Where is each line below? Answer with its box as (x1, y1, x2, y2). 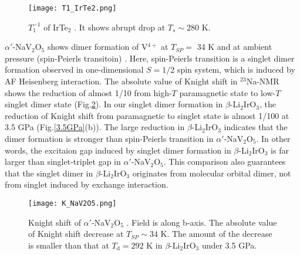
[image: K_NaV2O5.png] (28, 199, 117, 208)
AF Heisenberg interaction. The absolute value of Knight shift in (5, 75, 238, 87)
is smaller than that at (28, 239, 109, 251)
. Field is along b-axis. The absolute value (126, 216, 277, 228)
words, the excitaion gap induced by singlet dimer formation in (5, 144, 231, 156)
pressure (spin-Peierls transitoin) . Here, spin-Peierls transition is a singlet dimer (5, 52, 295, 64)
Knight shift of (28, 216, 81, 228)
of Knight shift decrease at (28, 227, 124, 240)
